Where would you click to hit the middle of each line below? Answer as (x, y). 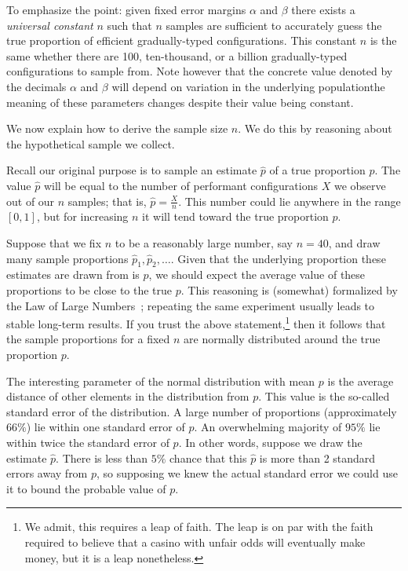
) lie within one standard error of (106, 427)
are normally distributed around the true (282, 339)
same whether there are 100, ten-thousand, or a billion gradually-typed (177, 55)
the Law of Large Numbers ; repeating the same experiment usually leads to (191, 305)
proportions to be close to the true (89, 289)
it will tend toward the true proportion (235, 216)
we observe (360, 185)
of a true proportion (317, 170)
